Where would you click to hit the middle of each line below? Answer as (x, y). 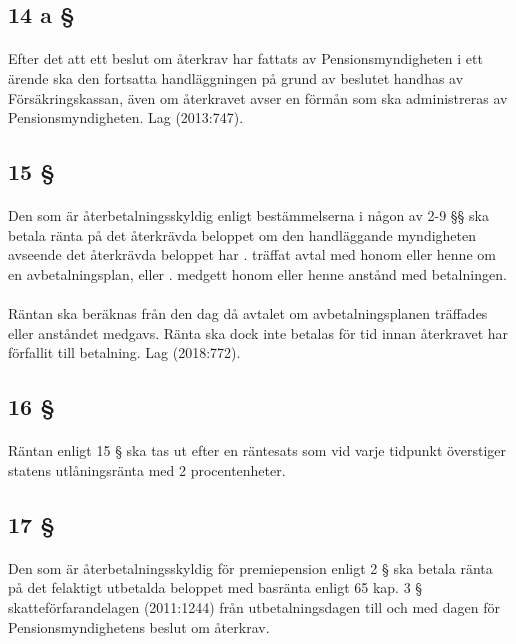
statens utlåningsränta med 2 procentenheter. (147, 469)
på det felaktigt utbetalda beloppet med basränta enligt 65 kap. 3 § (215, 587)
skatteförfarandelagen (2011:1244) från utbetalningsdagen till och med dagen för (254, 607)
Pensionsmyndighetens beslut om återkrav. (139, 626)
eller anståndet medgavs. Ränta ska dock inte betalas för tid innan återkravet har (258, 332)
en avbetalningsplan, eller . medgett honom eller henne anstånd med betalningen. (257, 273)
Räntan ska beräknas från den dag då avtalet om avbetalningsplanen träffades (248, 313)
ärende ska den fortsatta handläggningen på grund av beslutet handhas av (236, 77)
